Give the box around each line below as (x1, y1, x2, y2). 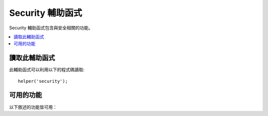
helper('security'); (18, 78, 68, 84)
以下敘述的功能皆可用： (9, 104, 57, 110)
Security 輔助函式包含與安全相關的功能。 (9, 25, 93, 31)
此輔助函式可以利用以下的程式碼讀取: (9, 67, 85, 73)
